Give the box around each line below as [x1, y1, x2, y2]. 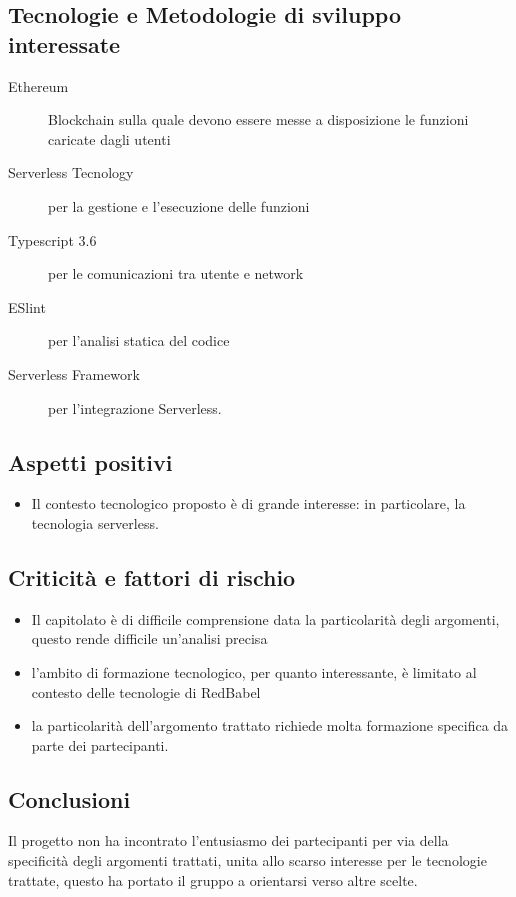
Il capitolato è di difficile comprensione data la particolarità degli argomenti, [31, 608, 500, 629]
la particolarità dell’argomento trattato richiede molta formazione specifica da [31, 715, 509, 736]
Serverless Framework [8, 363, 140, 384]
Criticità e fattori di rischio [8, 561, 296, 592]
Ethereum [8, 75, 69, 96]
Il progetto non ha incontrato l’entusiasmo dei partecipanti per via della [8, 830, 449, 851]
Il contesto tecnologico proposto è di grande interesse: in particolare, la [31, 493, 466, 514]
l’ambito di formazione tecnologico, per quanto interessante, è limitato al [31, 661, 477, 682]
